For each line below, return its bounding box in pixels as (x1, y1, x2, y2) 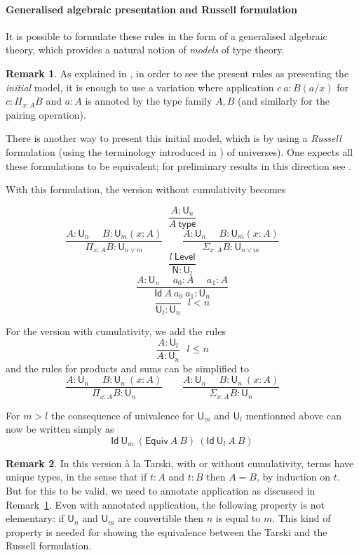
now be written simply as (6, 422, 114, 436)
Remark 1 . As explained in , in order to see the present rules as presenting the (6, 65, 349, 80)
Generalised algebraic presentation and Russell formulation (6, 1, 297, 16)
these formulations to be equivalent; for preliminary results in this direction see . (6, 158, 352, 173)
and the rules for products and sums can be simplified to (6, 360, 250, 375)
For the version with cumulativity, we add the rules (6, 324, 226, 339)
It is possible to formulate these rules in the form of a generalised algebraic (6, 28, 327, 43)
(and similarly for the (238, 93, 330, 108)
